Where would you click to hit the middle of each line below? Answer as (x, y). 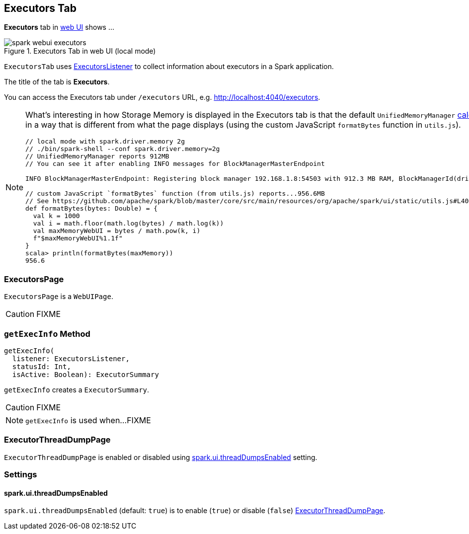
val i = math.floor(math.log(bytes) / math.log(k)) (128, 224)
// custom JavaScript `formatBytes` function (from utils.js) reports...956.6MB (175, 194)
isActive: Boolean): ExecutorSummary (85, 374)
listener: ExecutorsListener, (71, 358)
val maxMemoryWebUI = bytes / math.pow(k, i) (117, 231)
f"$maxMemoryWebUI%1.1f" (78, 238)
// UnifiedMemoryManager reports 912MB (97, 156)
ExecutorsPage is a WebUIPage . (59, 297)
